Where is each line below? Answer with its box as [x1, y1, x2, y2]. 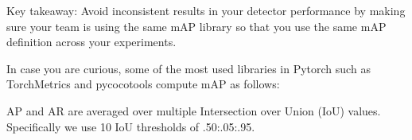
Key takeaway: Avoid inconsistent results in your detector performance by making [6, 2, 406, 18]
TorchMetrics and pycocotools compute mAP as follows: [6, 76, 280, 92]
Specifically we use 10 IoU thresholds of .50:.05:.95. [6, 118, 255, 134]
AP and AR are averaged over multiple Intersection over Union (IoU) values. [6, 102, 381, 119]
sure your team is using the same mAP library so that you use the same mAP [6, 17, 387, 34]
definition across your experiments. [6, 33, 177, 50]
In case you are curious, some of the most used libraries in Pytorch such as [6, 60, 371, 76]
